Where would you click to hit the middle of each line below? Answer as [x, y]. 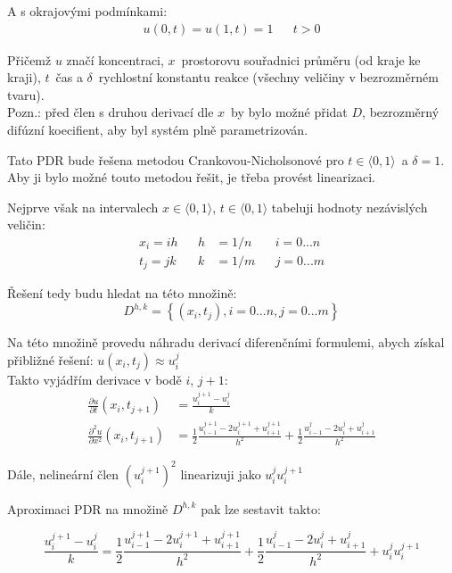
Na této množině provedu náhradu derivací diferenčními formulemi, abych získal [226, 342]
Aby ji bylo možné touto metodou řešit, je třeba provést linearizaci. [191, 177]
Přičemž [29, 59]
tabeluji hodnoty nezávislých [349, 207]
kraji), [24, 77]
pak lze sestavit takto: [261, 508]
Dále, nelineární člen [63, 473]
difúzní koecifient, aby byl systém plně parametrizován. [158, 129]
